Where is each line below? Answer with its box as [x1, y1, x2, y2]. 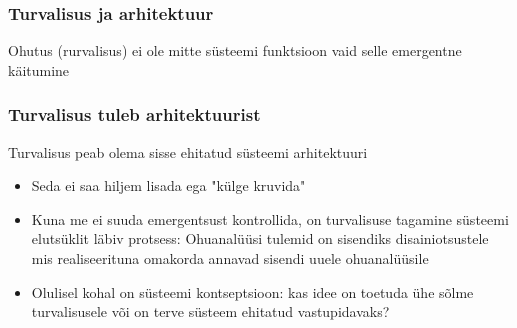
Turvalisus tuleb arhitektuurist [8, 102, 261, 127]
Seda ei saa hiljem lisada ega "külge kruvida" [31, 175, 306, 196]
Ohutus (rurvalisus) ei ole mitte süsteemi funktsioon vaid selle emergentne [8, 40, 462, 61]
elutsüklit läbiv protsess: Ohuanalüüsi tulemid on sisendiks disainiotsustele [31, 228, 489, 249]
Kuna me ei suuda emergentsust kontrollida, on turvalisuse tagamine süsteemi [31, 208, 509, 229]
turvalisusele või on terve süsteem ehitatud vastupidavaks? [31, 301, 390, 322]
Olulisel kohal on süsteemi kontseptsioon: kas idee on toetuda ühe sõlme [31, 281, 474, 302]
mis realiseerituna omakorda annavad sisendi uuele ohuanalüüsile [31, 248, 429, 268]
